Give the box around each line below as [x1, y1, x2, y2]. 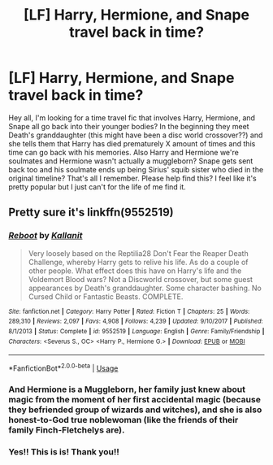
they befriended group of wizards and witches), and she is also [8, 404, 262, 415]
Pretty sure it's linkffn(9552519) [8, 206, 174, 219]
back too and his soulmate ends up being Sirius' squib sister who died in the [8, 164, 264, 174]
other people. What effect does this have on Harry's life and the [28, 266, 242, 276]
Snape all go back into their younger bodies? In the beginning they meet [8, 121, 249, 131]
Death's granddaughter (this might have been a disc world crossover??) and [8, 130, 263, 140]
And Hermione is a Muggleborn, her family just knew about [8, 384, 246, 395]
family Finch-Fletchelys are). [8, 424, 125, 436]
